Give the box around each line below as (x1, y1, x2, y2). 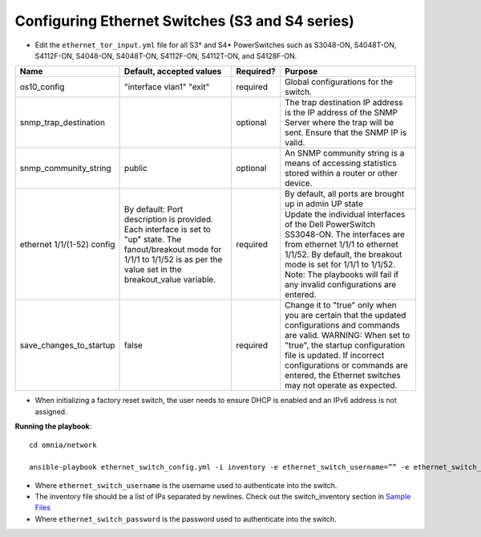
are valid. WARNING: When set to (285, 330, 410, 341)
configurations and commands (285, 319, 401, 331)
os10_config (19, 81, 65, 92)
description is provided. (124, 214, 214, 225)
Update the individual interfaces (285, 209, 406, 220)
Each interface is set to (124, 223, 212, 234)
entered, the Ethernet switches (285, 370, 401, 381)
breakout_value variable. (124, 274, 216, 285)
